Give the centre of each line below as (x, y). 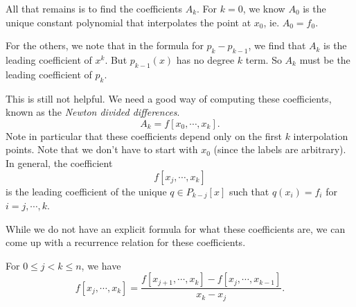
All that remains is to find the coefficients (94, 8)
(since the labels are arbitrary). (280, 149)
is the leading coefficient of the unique (86, 191)
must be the (325, 59)
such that (249, 191)
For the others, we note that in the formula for (105, 45)
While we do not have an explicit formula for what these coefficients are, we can (176, 228)
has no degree (205, 59)
